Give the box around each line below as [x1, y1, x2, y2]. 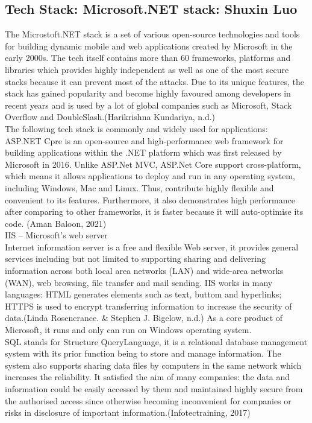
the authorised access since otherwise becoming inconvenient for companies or [5, 394, 292, 407]
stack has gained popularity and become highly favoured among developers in [5, 87, 291, 100]
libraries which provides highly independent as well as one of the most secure [5, 63, 289, 75]
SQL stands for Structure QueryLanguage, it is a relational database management [5, 335, 308, 348]
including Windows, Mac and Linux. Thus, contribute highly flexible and [5, 181, 274, 194]
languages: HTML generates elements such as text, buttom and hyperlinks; [5, 288, 282, 301]
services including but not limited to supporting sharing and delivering [5, 252, 266, 265]
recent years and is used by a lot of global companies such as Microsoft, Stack [5, 98, 292, 111]
